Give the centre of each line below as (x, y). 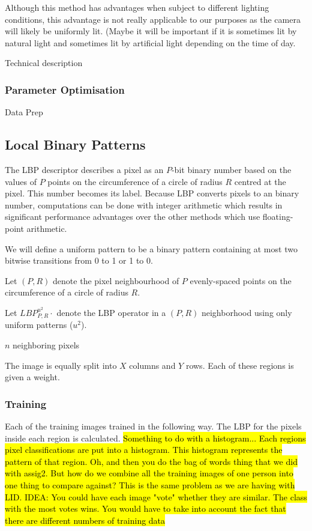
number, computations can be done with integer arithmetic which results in (144, 205)
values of (21, 181)
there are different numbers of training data (85, 520)
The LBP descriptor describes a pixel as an (84, 169)
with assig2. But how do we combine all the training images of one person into (149, 473)
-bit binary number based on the (231, 169)
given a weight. (32, 377)
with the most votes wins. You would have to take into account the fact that (145, 508)
